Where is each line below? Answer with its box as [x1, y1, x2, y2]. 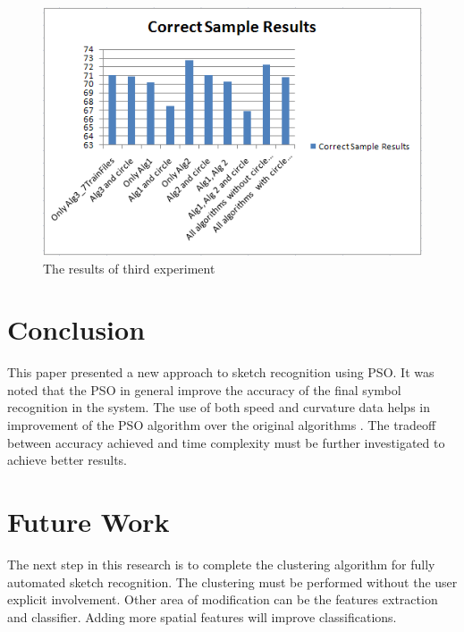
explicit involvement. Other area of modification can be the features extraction [7, 590, 438, 609]
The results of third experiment [43, 258, 215, 277]
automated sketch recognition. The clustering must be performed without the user [7, 572, 458, 591]
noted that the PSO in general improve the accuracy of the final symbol [7, 380, 401, 399]
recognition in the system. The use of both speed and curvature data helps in [7, 398, 431, 417]
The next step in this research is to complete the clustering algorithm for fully [7, 554, 435, 573]
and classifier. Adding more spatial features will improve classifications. [7, 607, 397, 626]
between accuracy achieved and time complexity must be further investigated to [7, 433, 445, 451]
